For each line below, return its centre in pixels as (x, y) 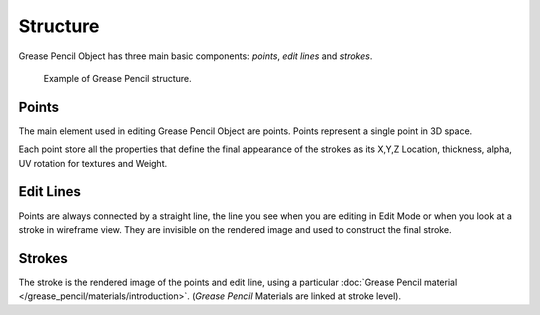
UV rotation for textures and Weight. (93, 163)
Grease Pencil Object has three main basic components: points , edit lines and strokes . (195, 56)
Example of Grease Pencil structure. (117, 78)
